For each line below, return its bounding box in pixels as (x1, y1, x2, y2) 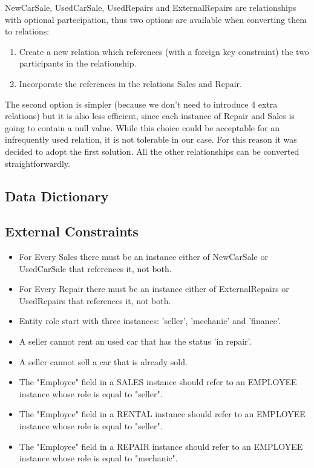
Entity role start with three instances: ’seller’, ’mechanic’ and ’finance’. (19, 314, 281, 327)
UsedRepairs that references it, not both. (19, 294, 171, 307)
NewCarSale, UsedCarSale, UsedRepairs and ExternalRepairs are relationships (5, 1, 296, 13)
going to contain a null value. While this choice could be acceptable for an (5, 121, 280, 134)
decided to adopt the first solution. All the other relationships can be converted (5, 145, 299, 157)
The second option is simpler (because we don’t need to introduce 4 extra (5, 97, 278, 110)
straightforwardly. (5, 157, 70, 169)
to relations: (5, 25, 50, 37)
